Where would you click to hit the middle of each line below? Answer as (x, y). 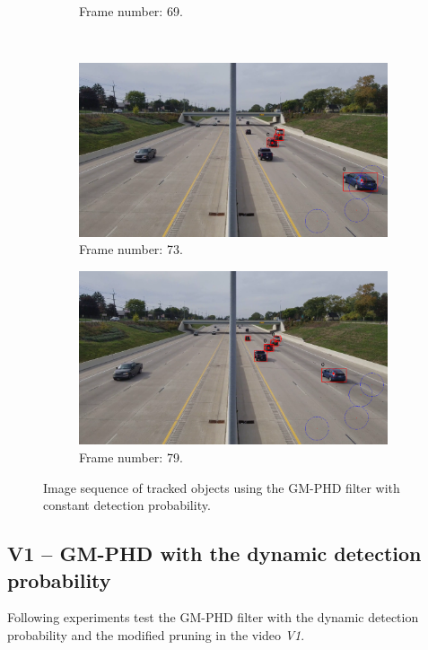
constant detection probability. (127, 505)
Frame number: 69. (131, 11)
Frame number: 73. (131, 249)
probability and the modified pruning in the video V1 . (156, 634)
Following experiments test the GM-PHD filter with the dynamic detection (213, 617)
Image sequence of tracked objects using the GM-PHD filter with (222, 487)
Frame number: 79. (131, 457)
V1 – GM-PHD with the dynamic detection (214, 553)
